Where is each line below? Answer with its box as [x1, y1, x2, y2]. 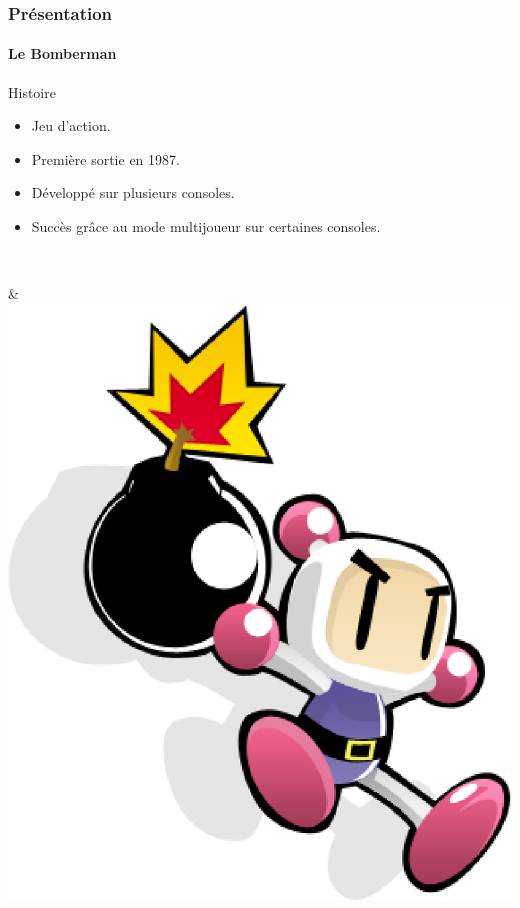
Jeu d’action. [31, 115, 111, 136]
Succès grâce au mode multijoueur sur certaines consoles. [31, 216, 381, 237]
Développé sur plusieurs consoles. [31, 182, 235, 203]
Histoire [8, 81, 56, 102]
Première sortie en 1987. [31, 148, 180, 169]
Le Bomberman [8, 43, 117, 64]
